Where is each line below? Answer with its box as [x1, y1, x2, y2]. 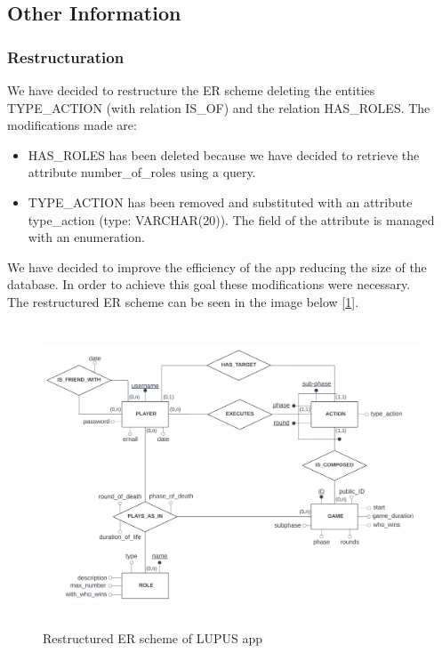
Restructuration [7, 45, 125, 68]
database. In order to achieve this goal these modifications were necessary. [7, 275, 411, 294]
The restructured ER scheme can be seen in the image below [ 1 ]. [7, 292, 359, 310]
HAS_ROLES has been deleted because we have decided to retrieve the [28, 145, 420, 164]
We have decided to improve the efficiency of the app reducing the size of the [7, 257, 427, 276]
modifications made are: [7, 116, 137, 134]
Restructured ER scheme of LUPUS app [43, 629, 262, 648]
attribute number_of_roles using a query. [28, 163, 256, 181]
